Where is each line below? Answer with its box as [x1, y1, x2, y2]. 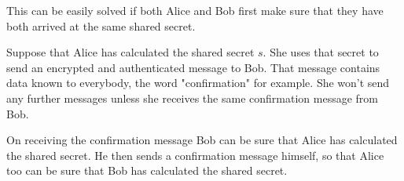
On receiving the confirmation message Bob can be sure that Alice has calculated [6, 132, 398, 148]
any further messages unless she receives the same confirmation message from [6, 89, 378, 106]
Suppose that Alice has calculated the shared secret [6, 44, 255, 60]
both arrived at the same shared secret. [6, 17, 196, 34]
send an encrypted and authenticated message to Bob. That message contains [6, 59, 380, 75]
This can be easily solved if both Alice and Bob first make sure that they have [6, 2, 384, 18]
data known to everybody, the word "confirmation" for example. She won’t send [6, 74, 390, 91]
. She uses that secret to [263, 44, 379, 60]
